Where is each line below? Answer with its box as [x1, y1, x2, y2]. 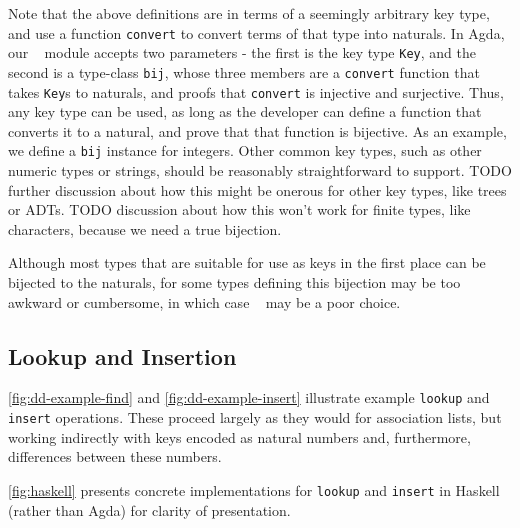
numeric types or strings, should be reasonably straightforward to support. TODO [8, 160, 512, 181]
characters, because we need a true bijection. [8, 218, 282, 239]
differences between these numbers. [8, 446, 222, 467]
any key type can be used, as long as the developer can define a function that [8, 101, 482, 122]
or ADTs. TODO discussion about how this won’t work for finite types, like [8, 199, 471, 220]
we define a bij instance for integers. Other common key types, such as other [8, 140, 482, 161]
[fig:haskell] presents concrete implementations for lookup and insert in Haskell [8, 479, 500, 500]
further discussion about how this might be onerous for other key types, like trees [8, 179, 507, 200]
